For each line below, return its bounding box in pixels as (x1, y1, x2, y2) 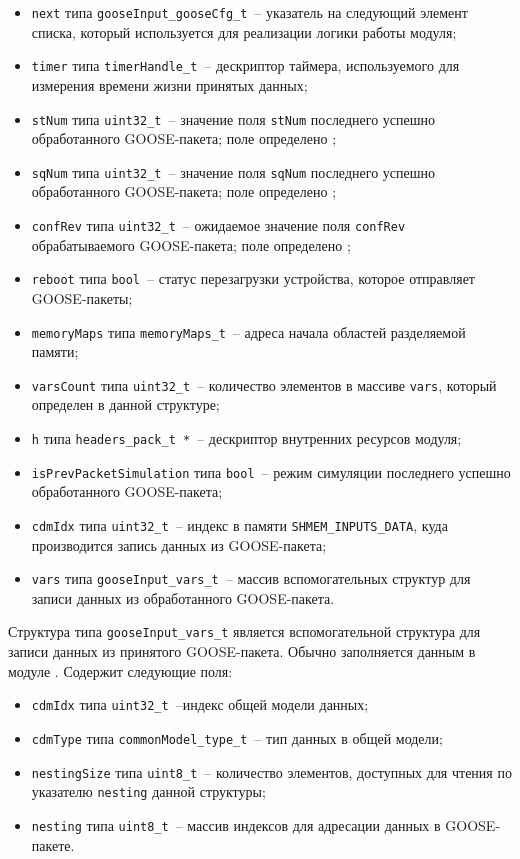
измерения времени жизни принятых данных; (31, 74, 308, 95)
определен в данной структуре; (31, 394, 220, 415)
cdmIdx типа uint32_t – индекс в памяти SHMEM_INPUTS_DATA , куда (31, 514, 448, 535)
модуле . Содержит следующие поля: (8, 660, 233, 681)
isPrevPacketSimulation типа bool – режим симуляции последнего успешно (31, 461, 511, 482)
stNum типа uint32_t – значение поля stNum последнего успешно (31, 108, 435, 129)
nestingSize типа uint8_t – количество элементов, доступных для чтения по (31, 761, 512, 782)
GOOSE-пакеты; (31, 287, 133, 308)
